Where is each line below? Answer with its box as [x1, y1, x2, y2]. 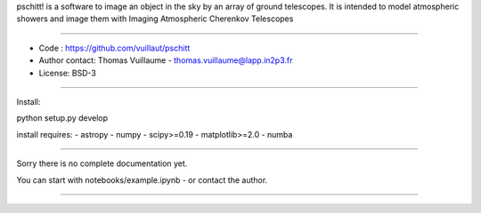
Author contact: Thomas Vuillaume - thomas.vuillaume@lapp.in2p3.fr [38, 55, 293, 66]
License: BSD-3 [38, 67, 97, 78]
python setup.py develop [16, 113, 109, 123]
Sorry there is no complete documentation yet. [16, 158, 188, 169]
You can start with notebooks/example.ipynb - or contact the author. [16, 174, 268, 185]
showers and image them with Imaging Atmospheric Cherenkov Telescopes [16, 13, 294, 24]
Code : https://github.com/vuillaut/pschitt [38, 43, 191, 53]
